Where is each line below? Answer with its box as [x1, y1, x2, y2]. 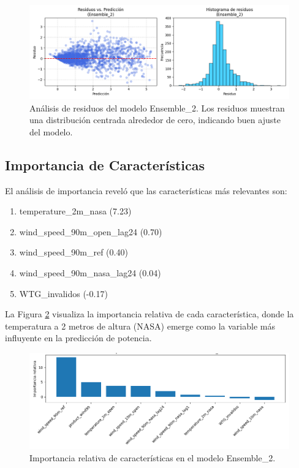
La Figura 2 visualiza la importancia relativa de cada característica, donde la [5, 308, 294, 320]
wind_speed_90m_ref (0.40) [19, 246, 128, 259]
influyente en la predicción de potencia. [5, 331, 152, 344]
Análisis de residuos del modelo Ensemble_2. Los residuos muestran [29, 101, 285, 114]
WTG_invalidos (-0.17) [19, 287, 108, 300]
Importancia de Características [5, 155, 205, 174]
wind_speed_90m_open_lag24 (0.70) [19, 225, 162, 238]
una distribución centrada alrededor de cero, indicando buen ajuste [29, 113, 281, 126]
